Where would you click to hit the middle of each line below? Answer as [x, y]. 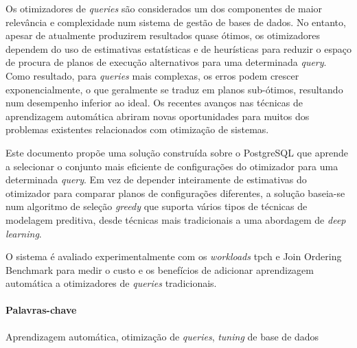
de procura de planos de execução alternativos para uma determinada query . [166, 62]
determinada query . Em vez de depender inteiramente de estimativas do [156, 179]
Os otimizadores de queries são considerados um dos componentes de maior [164, 8]
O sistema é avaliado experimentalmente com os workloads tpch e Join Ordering [174, 256]
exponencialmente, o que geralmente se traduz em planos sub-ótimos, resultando [174, 89]
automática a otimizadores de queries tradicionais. [111, 283]
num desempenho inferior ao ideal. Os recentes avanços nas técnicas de [154, 103]
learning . [24, 233]
